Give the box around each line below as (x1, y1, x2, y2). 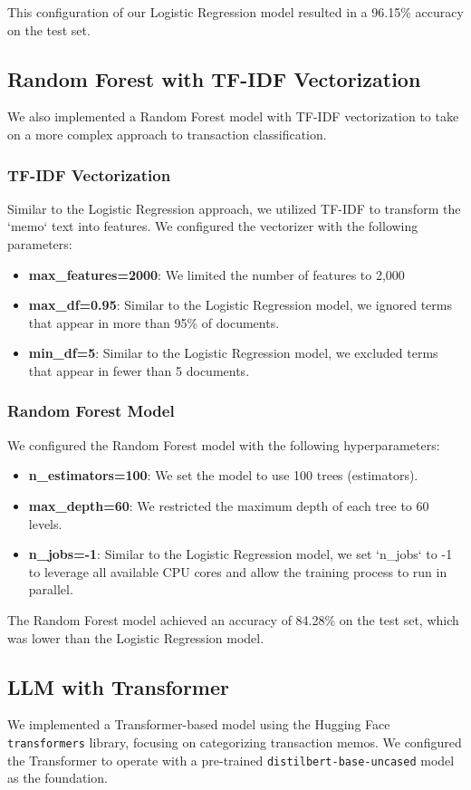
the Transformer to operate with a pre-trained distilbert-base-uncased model (7, 750, 455, 769)
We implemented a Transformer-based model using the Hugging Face (7, 715, 390, 734)
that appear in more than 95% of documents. (28, 313, 280, 332)
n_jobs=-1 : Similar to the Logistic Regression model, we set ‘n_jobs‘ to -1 (28, 544, 453, 564)
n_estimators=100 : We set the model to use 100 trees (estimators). (28, 466, 418, 485)
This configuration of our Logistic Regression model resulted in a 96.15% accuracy (7, 3, 464, 21)
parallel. (28, 580, 73, 599)
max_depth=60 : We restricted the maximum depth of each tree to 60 (28, 496, 429, 515)
